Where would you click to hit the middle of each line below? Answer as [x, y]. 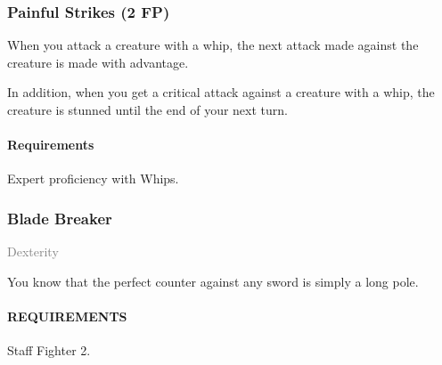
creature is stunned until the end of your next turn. [147, 109]
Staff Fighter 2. [49, 350]
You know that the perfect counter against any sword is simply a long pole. [213, 281]
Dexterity [33, 251]
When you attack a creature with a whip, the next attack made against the [213, 45]
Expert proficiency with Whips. [93, 178]
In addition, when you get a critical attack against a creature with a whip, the [221, 92]
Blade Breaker [60, 218]
